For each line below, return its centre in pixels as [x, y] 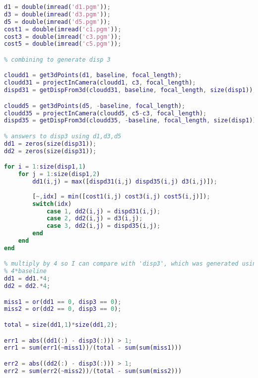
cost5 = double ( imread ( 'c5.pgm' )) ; [63, 44]
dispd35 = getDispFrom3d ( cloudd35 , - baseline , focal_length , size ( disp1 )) [130, 121]
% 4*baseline [25, 271]
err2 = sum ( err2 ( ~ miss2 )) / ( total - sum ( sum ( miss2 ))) [93, 371]
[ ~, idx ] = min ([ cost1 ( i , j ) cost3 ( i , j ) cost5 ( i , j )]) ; [121, 196]
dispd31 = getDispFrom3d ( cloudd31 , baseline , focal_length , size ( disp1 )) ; [130, 90]
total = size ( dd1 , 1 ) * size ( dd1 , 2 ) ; [61, 325]
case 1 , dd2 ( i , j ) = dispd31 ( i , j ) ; [103, 211]
